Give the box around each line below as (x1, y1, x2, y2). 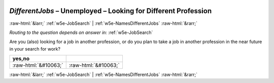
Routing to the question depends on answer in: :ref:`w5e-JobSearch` (9, 29, 153, 35)
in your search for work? (9, 46, 61, 52)
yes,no (12, 55, 30, 62)
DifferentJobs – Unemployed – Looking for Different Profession (9, 7, 212, 15)
